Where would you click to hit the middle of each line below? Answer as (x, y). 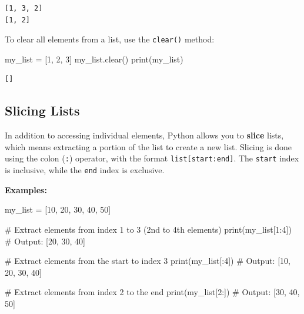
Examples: (26, 189)
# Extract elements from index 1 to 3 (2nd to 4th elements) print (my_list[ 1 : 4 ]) (148, 229)
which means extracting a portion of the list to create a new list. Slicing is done (148, 146)
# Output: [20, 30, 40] (45, 241)
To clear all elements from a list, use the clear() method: (110, 39)
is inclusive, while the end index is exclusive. (85, 170)
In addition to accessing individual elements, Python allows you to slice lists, (144, 135)
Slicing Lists (42, 110)
